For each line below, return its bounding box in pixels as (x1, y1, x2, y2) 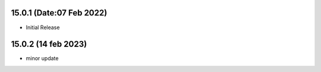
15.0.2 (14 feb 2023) (11, 39, 87, 49)
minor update (26, 55, 59, 62)
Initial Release (26, 24, 60, 31)
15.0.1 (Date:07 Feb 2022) (11, 8, 108, 18)
